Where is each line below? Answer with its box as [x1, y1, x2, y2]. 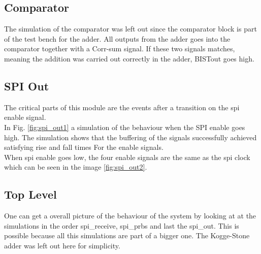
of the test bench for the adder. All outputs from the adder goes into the [4, 33, 231, 44]
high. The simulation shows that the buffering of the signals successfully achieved [4, 132, 257, 142]
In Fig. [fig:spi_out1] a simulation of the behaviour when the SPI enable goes [4, 121, 245, 132]
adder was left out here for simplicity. [4, 240, 120, 250]
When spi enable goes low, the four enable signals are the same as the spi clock [4, 151, 250, 162]
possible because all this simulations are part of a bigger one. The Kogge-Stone [4, 230, 250, 241]
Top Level [4, 186, 57, 202]
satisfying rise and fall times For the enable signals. [4, 142, 164, 152]
